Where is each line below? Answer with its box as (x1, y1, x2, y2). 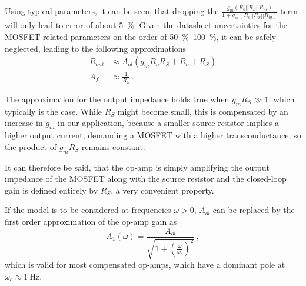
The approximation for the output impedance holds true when (5, 93, 229, 105)
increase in (5, 117, 43, 129)
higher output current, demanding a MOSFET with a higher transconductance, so (5, 129, 301, 141)
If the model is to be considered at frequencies (5, 204, 171, 216)
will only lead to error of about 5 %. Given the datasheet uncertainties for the (5, 19, 287, 31)
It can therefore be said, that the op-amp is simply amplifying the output (5, 161, 270, 173)
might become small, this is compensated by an (117, 105, 288, 117)
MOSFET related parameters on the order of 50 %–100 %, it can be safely (5, 31, 277, 42)
